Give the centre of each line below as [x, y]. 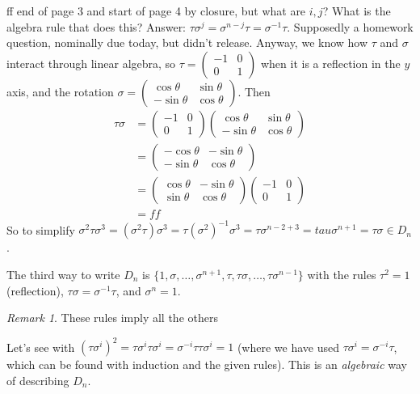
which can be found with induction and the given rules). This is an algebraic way [207, 364]
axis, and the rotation [60, 91]
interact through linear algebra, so [91, 63]
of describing [38, 380]
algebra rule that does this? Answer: [97, 26]
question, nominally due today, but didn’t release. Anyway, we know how [187, 42]
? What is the [357, 11]
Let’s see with [41, 347]
